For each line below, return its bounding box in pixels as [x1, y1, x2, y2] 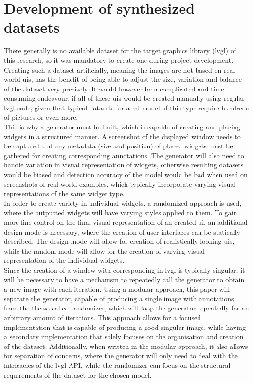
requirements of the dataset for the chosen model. [4, 369, 152, 380]
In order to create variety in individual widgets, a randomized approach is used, [4, 198, 242, 208]
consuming [4, 93, 36, 103]
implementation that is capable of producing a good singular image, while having [4, 322, 246, 332]
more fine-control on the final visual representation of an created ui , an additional [4, 217, 248, 227]
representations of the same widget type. [4, 188, 125, 199]
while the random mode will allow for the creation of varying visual [4, 245, 205, 255]
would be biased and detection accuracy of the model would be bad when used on [4, 169, 248, 180]
